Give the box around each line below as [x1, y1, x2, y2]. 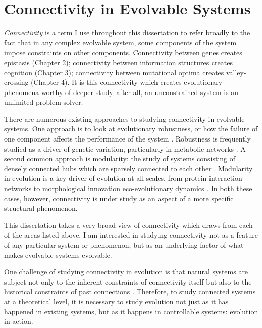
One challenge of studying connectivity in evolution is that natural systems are [4, 266, 248, 277]
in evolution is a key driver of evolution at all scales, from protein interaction [4, 173, 242, 183]
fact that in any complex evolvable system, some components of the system [4, 37, 237, 48]
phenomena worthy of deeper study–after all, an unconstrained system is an [4, 86, 239, 97]
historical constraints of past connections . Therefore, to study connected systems [4, 286, 256, 297]
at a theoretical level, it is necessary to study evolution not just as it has [4, 296, 229, 306]
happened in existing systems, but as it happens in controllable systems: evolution [4, 306, 258, 316]
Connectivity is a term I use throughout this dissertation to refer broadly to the [4, 27, 250, 38]
